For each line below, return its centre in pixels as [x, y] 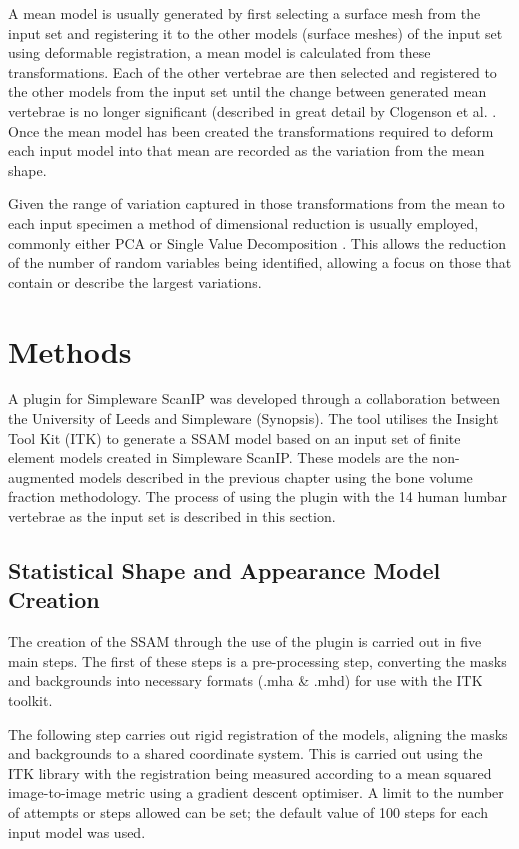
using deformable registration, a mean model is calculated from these [219, 52]
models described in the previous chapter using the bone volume [276, 476]
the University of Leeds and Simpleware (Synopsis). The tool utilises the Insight [253, 418]
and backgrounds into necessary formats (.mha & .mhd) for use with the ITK [245, 680]
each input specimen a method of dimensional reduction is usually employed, [243, 222]
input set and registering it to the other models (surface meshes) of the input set [255, 32]
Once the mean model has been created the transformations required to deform [251, 130]
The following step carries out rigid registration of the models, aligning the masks [258, 733]
